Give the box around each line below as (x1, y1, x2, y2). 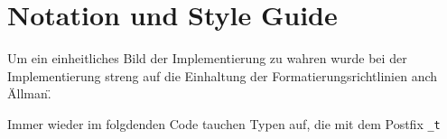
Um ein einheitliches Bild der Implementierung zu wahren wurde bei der (7, 49, 407, 68)
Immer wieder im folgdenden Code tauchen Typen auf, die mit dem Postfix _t (7, 114, 441, 133)
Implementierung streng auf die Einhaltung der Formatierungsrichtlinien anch (7, 66, 438, 85)
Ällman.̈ (7, 84, 51, 103)
